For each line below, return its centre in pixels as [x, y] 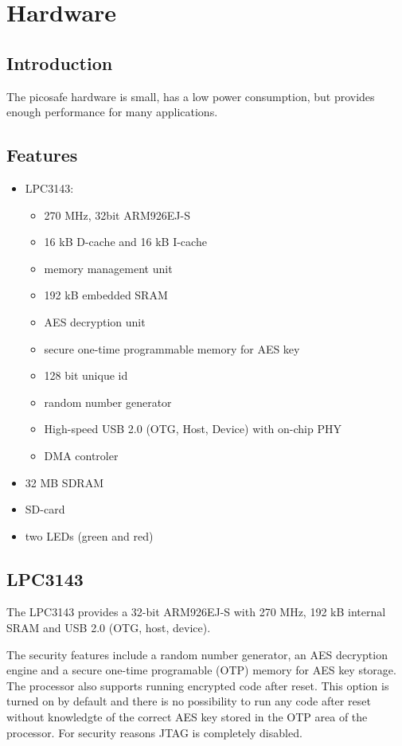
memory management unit [108, 268]
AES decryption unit [95, 321]
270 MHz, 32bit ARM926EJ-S [117, 215]
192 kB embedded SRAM [106, 295]
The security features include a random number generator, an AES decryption [197, 654]
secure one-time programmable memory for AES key [172, 348]
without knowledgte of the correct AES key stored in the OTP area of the [187, 717]
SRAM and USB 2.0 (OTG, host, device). [109, 628]
